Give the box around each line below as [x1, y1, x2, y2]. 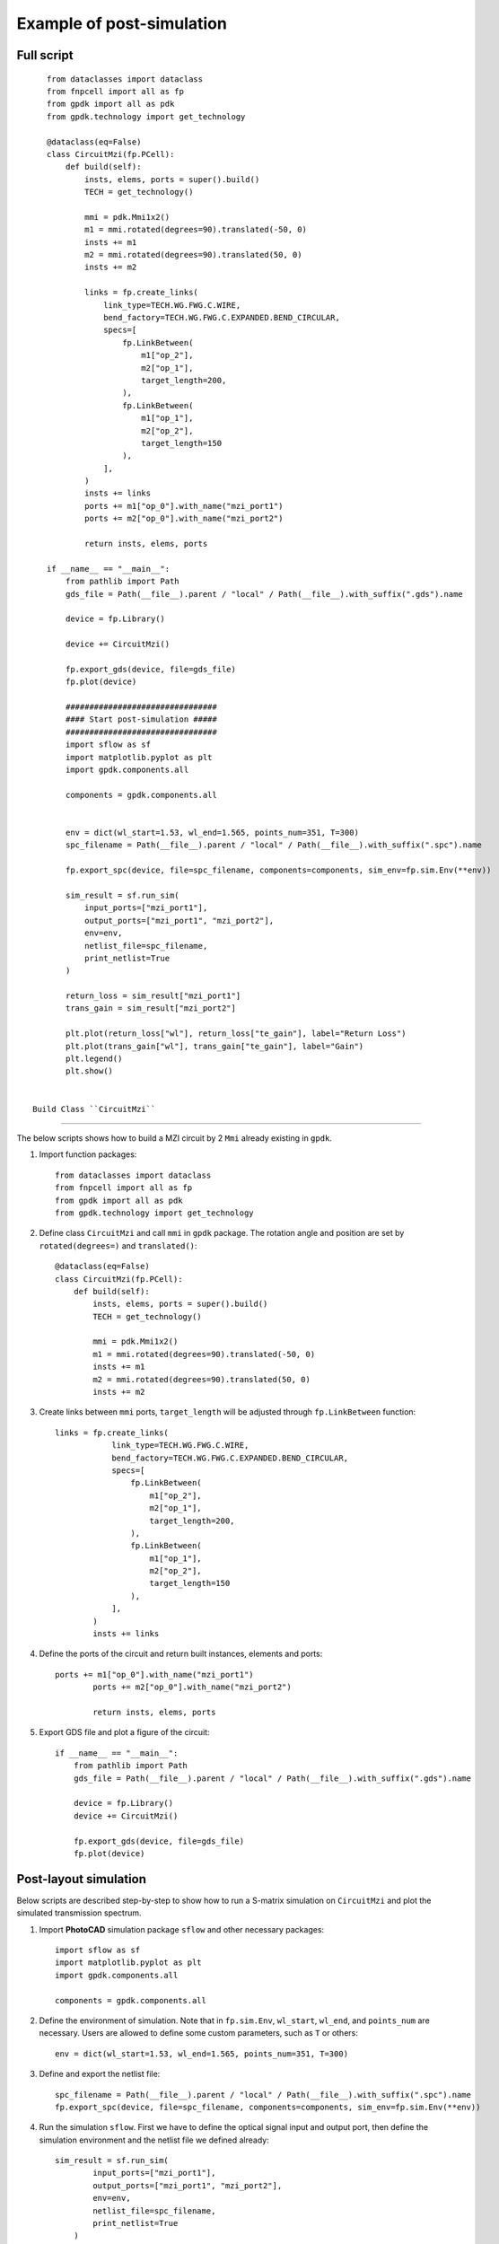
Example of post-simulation [16, 13, 228, 33]
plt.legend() [66, 1054, 123, 1064]
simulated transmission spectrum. [16, 1907, 143, 1918]
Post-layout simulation [16, 1871, 147, 1887]
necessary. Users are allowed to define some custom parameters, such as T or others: [39, 2028, 359, 2038]
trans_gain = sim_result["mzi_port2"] [66, 1004, 237, 1013]
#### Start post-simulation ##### [66, 714, 217, 724]
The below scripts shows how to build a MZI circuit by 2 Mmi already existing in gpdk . [16, 1132, 332, 1144]
